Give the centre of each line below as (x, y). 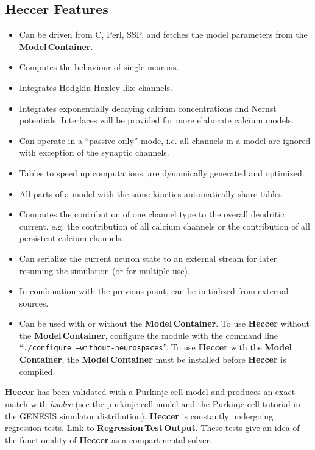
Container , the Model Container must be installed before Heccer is (153, 359)
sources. (34, 303)
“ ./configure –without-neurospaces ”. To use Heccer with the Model (156, 347)
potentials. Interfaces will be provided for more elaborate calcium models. (157, 120)
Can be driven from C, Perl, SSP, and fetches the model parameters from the (163, 34)
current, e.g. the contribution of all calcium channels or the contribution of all (165, 226)
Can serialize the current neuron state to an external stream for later (148, 258)
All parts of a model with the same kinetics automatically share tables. (152, 193)
